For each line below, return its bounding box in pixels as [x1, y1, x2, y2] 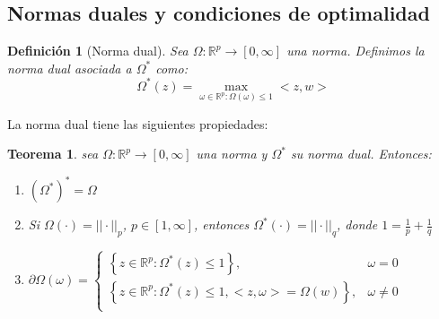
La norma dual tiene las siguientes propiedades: [7, 114, 268, 133]
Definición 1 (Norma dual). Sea [7, 41, 189, 60]
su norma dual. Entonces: [290, 144, 432, 163]
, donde [337, 215, 378, 234]
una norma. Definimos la [286, 41, 425, 60]
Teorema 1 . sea [7, 144, 99, 163]
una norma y [196, 144, 268, 163]
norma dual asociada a [7, 58, 132, 77]
